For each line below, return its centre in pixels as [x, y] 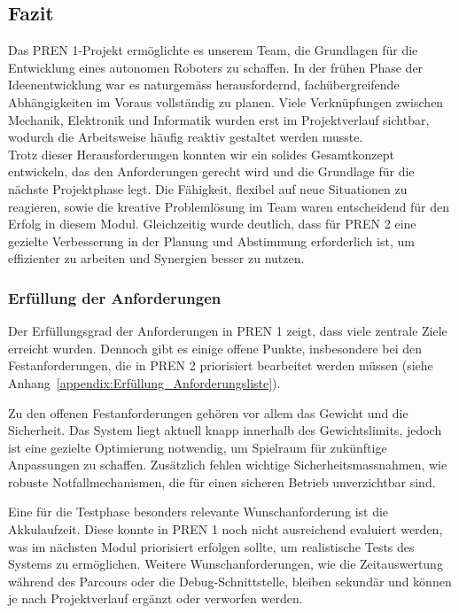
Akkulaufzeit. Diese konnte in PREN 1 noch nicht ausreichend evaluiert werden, [226, 529]
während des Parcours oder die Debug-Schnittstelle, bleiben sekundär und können [230, 581]
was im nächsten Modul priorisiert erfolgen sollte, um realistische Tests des [211, 546]
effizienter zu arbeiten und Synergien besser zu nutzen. [156, 258]
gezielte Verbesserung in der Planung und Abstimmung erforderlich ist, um [211, 241]
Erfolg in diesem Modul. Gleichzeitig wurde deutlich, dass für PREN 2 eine [212, 224]
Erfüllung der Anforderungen [115, 297]
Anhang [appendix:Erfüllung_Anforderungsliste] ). [144, 382]
